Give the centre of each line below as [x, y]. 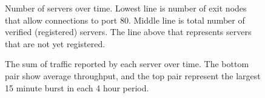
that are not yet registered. [55, 43]
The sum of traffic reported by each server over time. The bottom [127, 64]
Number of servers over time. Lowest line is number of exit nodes [126, 8]
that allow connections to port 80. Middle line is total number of [125, 20]
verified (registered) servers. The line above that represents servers [128, 32]
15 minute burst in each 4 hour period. [77, 87]
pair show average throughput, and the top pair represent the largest [133, 75]
